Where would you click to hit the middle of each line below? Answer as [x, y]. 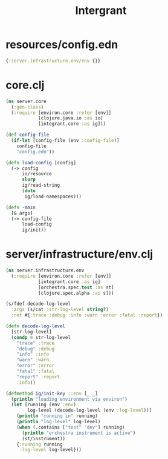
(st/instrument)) [44, 438]
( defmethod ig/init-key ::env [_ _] [52, 394]
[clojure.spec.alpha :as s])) [76, 293]
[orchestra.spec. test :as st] [76, 287]
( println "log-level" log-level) [59, 422]
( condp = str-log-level [41, 337]
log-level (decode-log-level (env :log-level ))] [90, 410]
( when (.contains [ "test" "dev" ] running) [71, 427]
